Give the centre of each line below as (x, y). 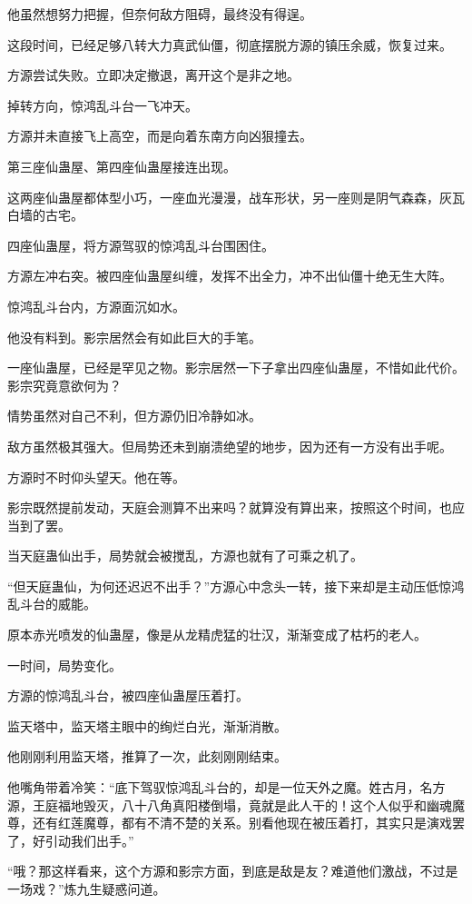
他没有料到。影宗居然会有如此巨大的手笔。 (134, 337)
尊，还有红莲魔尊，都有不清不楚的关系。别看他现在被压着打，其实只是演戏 (230, 823)
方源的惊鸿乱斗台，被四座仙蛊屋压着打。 (128, 695)
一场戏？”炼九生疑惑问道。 (87, 889)
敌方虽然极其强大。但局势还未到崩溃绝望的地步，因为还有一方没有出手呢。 (230, 446)
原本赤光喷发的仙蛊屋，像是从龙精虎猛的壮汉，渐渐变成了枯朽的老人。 (217, 635)
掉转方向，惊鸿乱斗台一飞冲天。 (103, 105)
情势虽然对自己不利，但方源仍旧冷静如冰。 (134, 416)
